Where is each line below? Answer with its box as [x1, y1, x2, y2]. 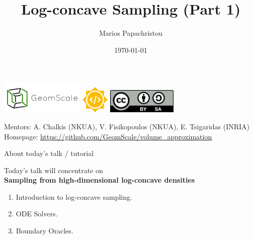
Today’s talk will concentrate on [4, 165, 103, 175]
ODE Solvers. [16, 208, 58, 219]
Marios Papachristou [99, 28, 163, 38]
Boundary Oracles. [16, 225, 73, 236]
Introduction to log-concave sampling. [16, 191, 132, 202]
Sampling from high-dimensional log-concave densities [4, 175, 195, 185]
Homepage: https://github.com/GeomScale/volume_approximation [4, 131, 212, 141]
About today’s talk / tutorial [4, 148, 94, 158]
